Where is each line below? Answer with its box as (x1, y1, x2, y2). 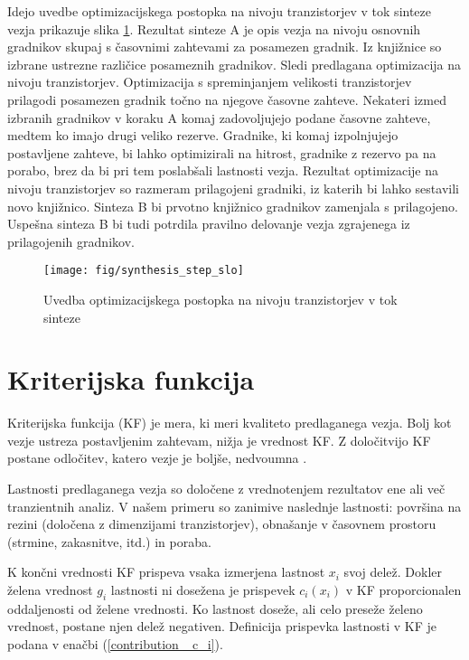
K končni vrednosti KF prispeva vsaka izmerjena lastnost (7, 562, 325, 581)
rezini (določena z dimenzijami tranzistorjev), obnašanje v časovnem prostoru (7, 514, 436, 533)
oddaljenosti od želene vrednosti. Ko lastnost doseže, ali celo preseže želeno (7, 599, 423, 618)
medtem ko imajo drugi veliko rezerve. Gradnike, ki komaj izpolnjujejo (7, 126, 399, 145)
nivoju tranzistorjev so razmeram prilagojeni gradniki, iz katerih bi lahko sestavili (7, 178, 459, 197)
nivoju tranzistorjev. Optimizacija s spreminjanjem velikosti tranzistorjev (7, 72, 412, 91)
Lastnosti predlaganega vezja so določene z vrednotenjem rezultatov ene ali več (7, 479, 446, 498)
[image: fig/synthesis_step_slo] (43, 264, 244, 278)
